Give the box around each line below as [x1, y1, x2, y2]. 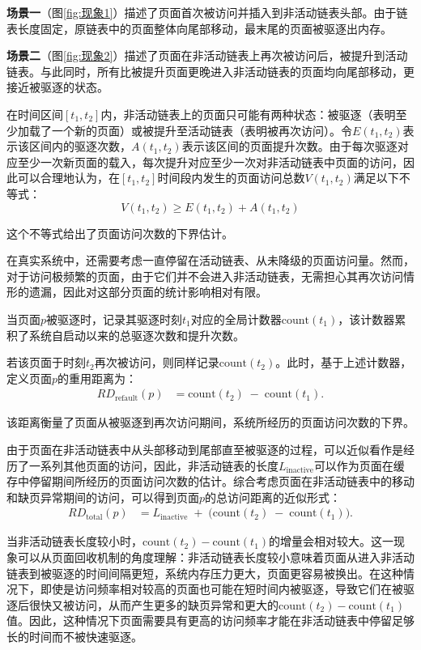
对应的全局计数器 [190, 310, 282, 327]
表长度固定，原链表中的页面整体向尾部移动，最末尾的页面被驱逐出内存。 [6, 19, 392, 36]
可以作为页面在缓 [313, 457, 405, 474]
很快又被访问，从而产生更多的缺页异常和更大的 [28, 596, 279, 613]
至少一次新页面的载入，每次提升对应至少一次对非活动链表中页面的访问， [17, 153, 403, 170]
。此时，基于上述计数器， [275, 354, 412, 371]
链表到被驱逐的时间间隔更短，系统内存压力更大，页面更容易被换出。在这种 [6, 564, 403, 581]
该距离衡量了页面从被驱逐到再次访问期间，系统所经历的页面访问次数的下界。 [6, 414, 415, 431]
